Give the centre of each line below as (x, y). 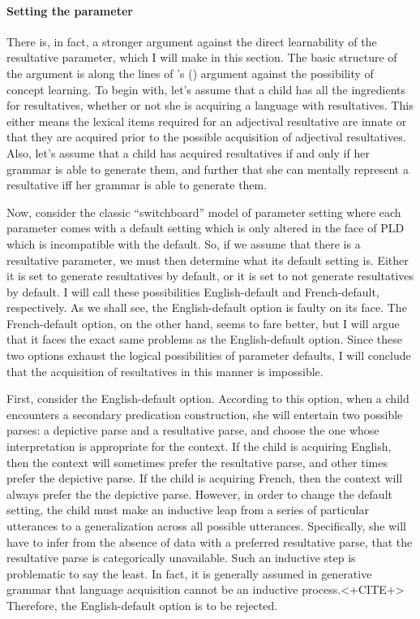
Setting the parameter (70, 10)
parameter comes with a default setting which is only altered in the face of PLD (206, 228)
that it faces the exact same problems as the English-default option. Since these (204, 339)
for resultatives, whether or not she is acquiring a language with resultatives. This (210, 105)
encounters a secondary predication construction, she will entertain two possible (205, 414)
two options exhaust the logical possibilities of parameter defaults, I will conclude (209, 355)
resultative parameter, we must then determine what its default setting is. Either (208, 260)
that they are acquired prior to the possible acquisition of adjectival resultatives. (206, 137)
